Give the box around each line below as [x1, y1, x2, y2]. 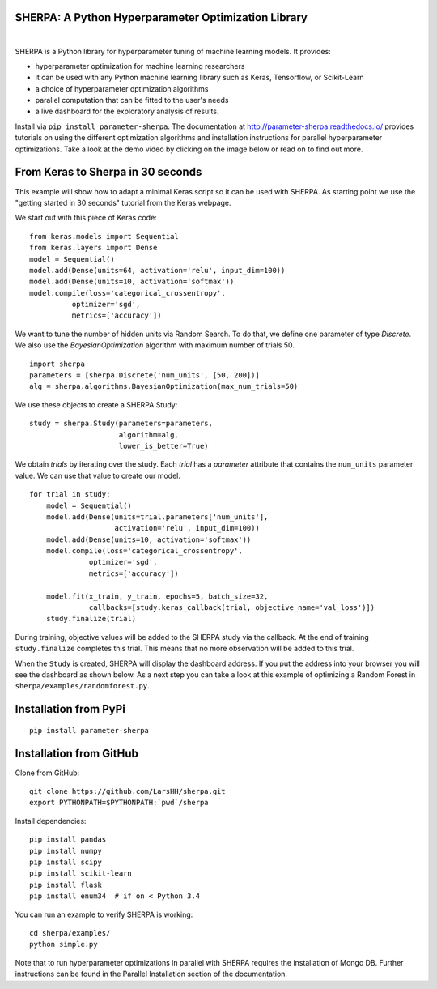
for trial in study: [29, 490, 111, 499]
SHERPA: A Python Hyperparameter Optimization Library [15, 11, 308, 24]
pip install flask [29, 880, 103, 889]
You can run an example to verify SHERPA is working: [15, 910, 193, 919]
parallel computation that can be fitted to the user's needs [35, 96, 229, 105]
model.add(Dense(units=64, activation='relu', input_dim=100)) [29, 266, 286, 275]
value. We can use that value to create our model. [15, 471, 181, 480]
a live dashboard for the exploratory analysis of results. [35, 106, 219, 117]
